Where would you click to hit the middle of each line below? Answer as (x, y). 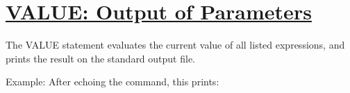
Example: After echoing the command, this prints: (112, 82)
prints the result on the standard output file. (100, 58)
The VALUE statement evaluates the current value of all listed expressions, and (175, 45)
